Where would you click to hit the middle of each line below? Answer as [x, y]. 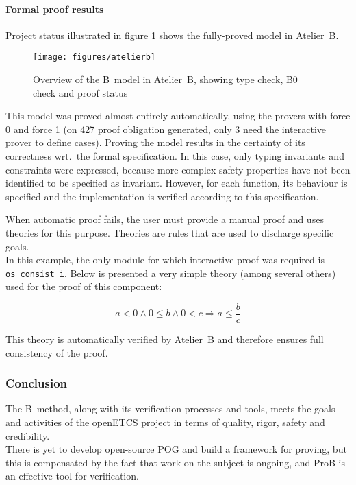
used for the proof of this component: [84, 286]
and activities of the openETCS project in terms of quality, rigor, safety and [165, 422]
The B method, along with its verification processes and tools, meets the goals [170, 409]
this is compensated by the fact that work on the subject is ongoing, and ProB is [175, 462]
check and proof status [80, 92]
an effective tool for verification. [72, 476]
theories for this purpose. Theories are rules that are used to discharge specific [170, 232]
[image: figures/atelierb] [94, 57]
